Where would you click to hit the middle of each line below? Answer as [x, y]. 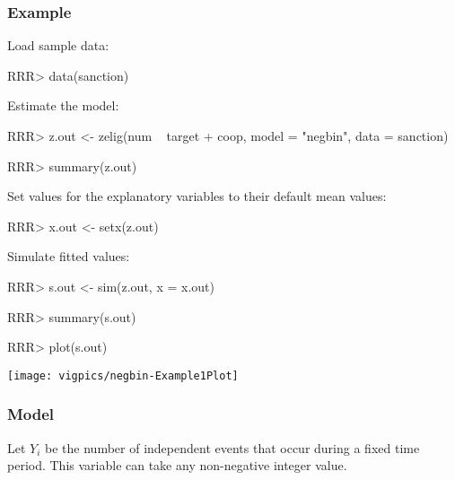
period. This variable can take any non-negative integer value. [177, 465]
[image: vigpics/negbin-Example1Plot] [123, 375]
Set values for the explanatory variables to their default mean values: [197, 196]
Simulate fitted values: [69, 256]
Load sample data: [58, 45]
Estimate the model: [63, 105]
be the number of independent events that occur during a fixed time [232, 447]
